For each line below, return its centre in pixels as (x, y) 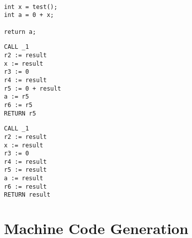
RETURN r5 (20, 113)
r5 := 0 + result (33, 88)
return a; (20, 32)
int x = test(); (31, 7)
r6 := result (25, 186)
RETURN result (27, 195)
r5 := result (25, 170)
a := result (24, 178)
